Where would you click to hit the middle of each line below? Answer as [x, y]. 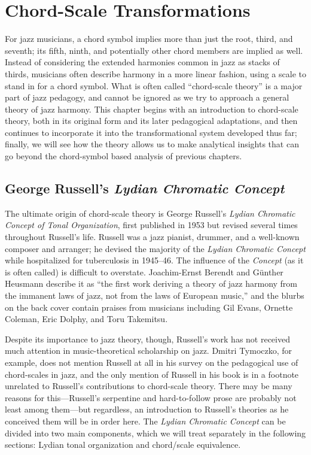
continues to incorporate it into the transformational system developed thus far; [151, 132]
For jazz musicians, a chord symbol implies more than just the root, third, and [149, 39]
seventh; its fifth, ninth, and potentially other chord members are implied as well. [154, 50]
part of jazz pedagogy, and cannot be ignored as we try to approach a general [147, 97]
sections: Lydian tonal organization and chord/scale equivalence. [123, 445]
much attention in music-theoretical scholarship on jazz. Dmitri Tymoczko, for [149, 351]
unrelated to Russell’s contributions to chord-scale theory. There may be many [149, 386]
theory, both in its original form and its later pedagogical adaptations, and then [151, 121]
